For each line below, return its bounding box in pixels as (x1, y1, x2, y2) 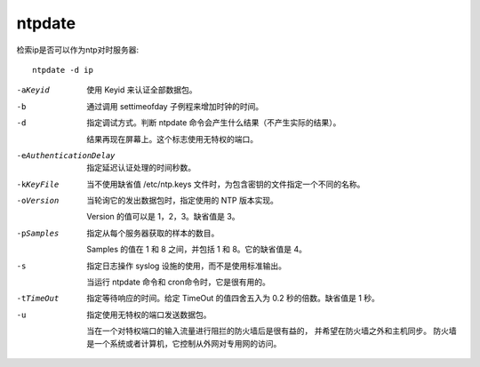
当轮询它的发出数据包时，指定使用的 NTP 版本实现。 (86, 195, 279, 206)
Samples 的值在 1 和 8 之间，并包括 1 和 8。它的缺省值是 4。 (86, 244, 307, 255)
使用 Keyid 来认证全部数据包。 (86, 84, 197, 95)
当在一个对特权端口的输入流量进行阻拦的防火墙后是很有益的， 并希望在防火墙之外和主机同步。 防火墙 (86, 325, 457, 337)
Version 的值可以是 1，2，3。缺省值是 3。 (86, 211, 240, 222)
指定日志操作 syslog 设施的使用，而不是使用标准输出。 (86, 260, 286, 271)
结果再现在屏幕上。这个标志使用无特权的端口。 (86, 133, 258, 144)
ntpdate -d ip (32, 65, 93, 75)
